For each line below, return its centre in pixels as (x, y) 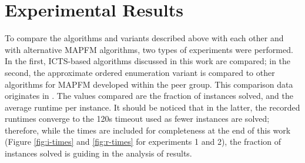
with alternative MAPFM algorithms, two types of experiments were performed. (149, 49)
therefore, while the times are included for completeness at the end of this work (148, 130)
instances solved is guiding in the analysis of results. (98, 153)
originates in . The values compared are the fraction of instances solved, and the (149, 96)
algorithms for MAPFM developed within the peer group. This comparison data (149, 84)
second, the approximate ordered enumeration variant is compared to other (140, 72)
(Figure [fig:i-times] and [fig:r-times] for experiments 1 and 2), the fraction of (143, 142)
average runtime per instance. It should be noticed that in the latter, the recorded (152, 107)
